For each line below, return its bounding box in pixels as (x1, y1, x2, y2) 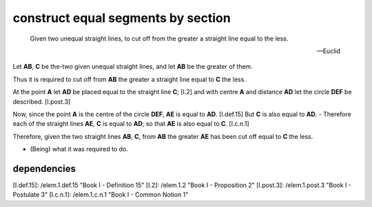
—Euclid (316, 47, 340, 55)
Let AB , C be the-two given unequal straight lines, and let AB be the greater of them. (12, 63, 253, 71)
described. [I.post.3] (12, 97, 71, 106)
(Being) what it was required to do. (30, 145, 129, 153)
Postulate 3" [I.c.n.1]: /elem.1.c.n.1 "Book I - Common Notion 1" (12, 190, 189, 199)
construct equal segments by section (12, 10, 231, 25)
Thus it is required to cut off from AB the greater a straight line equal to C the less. (12, 75, 246, 83)
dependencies (12, 162, 76, 175)
